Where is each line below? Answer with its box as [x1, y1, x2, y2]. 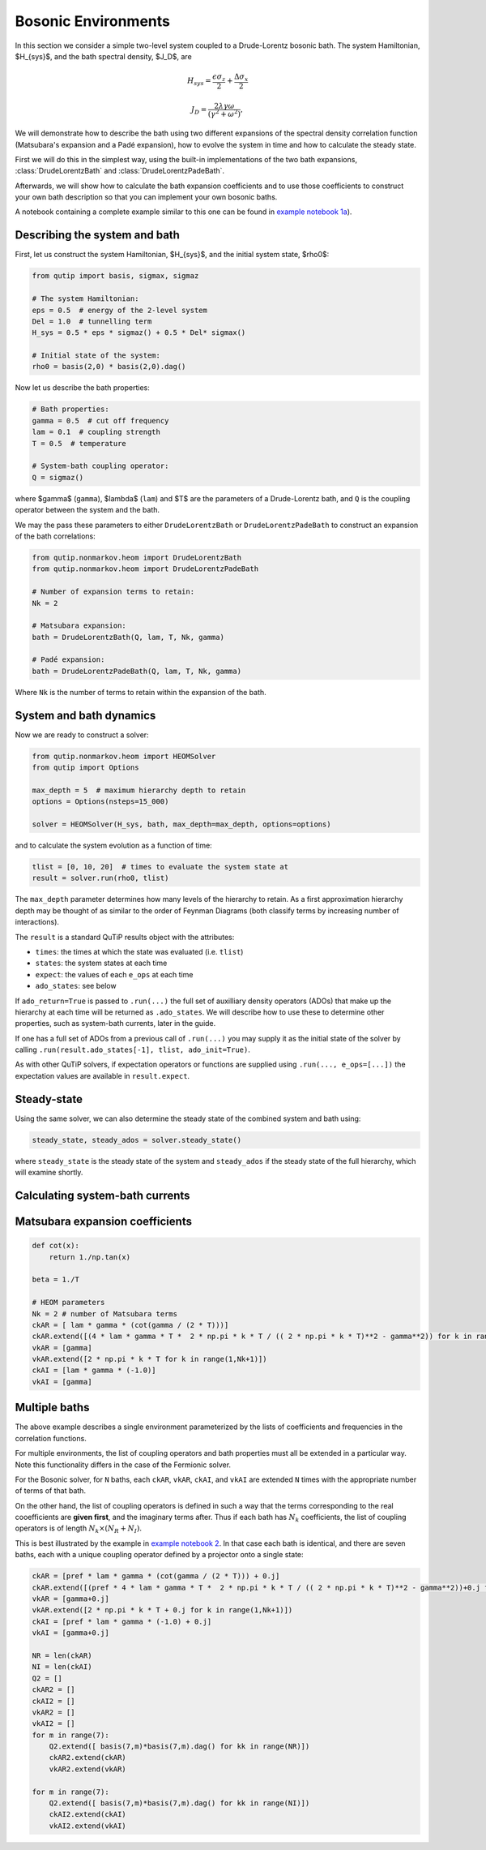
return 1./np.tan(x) [49, 1252, 131, 1261]
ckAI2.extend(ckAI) [49, 1809, 127, 1819]
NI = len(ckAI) [32, 1663, 92, 1672]
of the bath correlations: [15, 531, 96, 541]
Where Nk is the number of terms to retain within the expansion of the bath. [15, 687, 266, 697]
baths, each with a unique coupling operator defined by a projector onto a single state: [15, 1550, 304, 1560]
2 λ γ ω [214, 101, 235, 110]
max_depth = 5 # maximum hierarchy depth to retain [32, 785, 246, 795]
